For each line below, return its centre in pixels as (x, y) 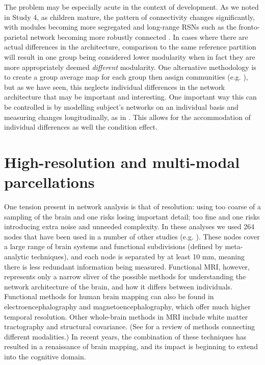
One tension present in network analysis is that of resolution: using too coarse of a (132, 206)
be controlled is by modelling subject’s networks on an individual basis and (121, 106)
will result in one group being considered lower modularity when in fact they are (130, 56)
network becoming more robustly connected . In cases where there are (139, 36)
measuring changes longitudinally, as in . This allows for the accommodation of (127, 117)
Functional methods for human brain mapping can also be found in (109, 296)
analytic (17, 256)
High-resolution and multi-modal (122, 162)
